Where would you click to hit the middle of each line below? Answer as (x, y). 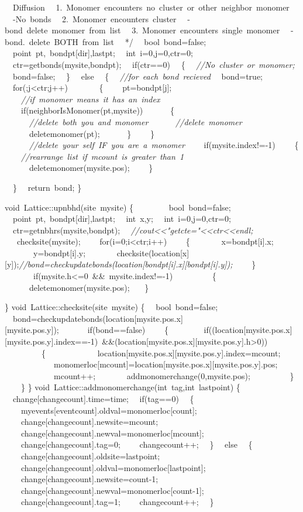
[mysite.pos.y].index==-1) (51, 341)
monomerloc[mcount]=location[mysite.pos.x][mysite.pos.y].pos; (166, 364)
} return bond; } (47, 187)
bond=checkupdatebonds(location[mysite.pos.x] (98, 318)
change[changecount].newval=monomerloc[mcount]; (112, 433)
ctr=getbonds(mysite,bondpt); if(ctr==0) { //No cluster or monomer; (154, 64)
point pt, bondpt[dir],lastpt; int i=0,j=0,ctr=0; (103, 53)
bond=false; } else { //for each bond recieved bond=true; (137, 76)
